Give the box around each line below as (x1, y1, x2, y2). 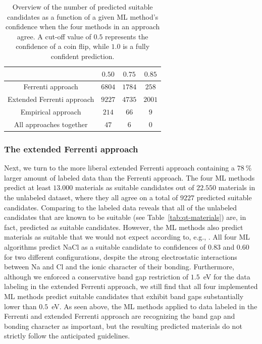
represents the (105, 31, 148, 41)
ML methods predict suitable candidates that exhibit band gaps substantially (4, 291, 244, 301)
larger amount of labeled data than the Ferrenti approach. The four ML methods (4, 172, 255, 183)
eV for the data (203, 271, 250, 281)
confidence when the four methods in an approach (5, 21, 160, 32)
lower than (4, 301, 37, 311)
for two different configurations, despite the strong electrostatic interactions (4, 251, 237, 262)
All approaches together (14, 119, 88, 129)
